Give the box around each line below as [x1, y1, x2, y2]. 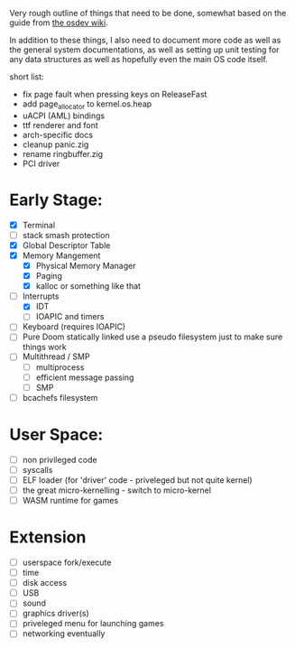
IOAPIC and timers [35, 311, 105, 322]
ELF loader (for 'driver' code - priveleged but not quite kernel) [22, 474, 253, 486]
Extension [9, 527, 87, 548]
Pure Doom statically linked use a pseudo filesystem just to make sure [22, 331, 283, 342]
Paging [35, 271, 63, 282]
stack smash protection [22, 229, 110, 240]
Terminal [22, 219, 56, 230]
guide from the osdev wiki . [9, 17, 108, 28]
